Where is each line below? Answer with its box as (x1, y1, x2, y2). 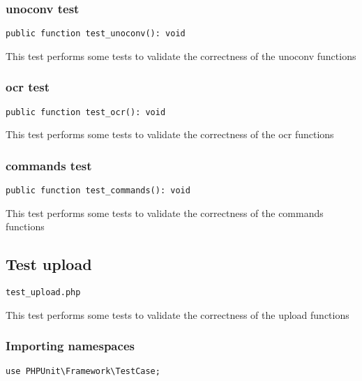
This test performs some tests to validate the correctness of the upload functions (6, 307, 349, 322)
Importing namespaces (6, 337, 135, 354)
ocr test (6, 78, 50, 96)
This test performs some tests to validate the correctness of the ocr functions (6, 127, 334, 142)
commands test (6, 156, 92, 174)
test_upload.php (6, 287, 81, 298)
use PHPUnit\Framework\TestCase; (6, 366, 160, 376)
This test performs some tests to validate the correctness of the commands (6, 205, 324, 220)
